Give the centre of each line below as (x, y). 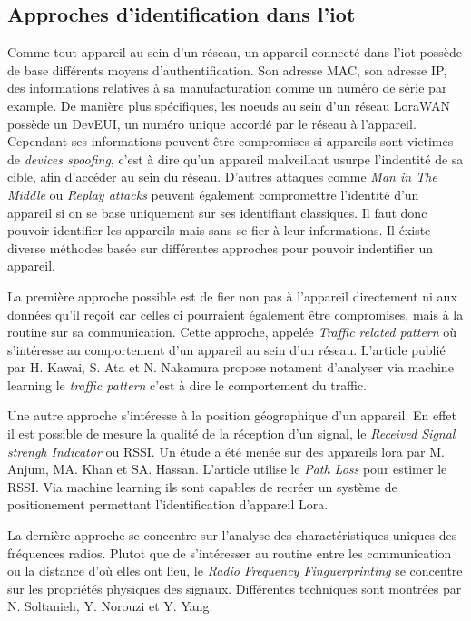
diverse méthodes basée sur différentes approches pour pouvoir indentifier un (220, 247)
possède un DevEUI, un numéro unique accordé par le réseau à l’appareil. (212, 123)
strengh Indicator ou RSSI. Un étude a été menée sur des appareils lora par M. (226, 451)
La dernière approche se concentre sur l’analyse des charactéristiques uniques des (232, 535)
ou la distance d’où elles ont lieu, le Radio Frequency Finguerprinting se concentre (235, 571)
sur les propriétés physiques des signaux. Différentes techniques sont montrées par (235, 588)
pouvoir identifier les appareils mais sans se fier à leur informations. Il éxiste (219, 230)
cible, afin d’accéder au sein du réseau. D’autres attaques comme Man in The (222, 177)
